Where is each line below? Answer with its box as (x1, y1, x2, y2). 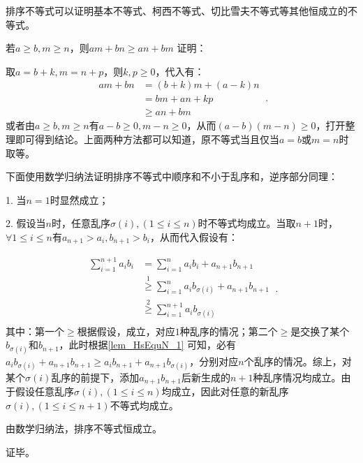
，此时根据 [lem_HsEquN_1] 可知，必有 (59, 337, 237, 352)
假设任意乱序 (15, 384, 74, 399)
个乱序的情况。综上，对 (244, 353, 352, 368)
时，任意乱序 (51, 216, 110, 230)
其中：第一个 (6, 323, 64, 338)
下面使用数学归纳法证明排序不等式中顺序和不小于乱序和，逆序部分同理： (6, 169, 338, 184)
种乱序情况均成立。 (253, 369, 341, 384)
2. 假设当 (6, 216, 46, 230)
